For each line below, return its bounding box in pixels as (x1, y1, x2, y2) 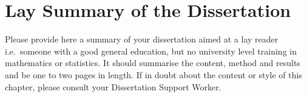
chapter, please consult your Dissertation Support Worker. (5, 80, 221, 93)
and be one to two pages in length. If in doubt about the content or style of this (5, 68, 302, 81)
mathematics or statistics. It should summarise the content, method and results (5, 56, 300, 69)
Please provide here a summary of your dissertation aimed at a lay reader (5, 33, 278, 45)
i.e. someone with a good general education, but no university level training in (5, 44, 297, 57)
